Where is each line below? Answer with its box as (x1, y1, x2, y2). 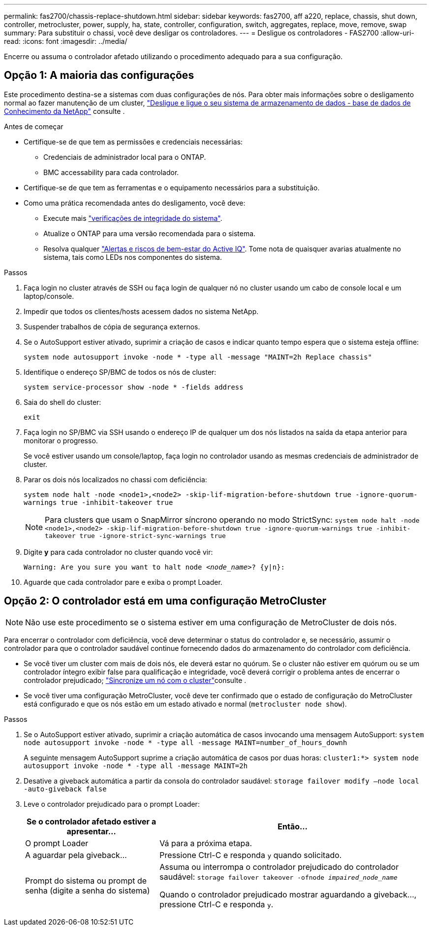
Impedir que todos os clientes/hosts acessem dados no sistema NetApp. (24, 307, 259, 316)
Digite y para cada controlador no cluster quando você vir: (24, 547, 213, 556)
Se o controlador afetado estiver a (27, 816, 156, 826)
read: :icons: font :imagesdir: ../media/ (4, 37, 127, 45)
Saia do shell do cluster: (24, 397, 101, 406)
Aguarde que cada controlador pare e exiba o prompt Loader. (24, 577, 222, 586)
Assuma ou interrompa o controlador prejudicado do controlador (159, 861, 399, 872)
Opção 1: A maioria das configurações (4, 69, 194, 82)
